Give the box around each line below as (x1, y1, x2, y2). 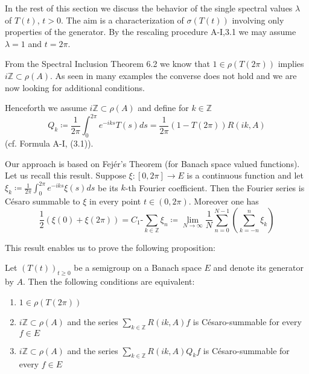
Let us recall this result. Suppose (5, 169, 126, 182)
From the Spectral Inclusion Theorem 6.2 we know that (5, 57, 210, 70)
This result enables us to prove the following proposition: (5, 241, 215, 253)
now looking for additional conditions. (5, 81, 145, 93)
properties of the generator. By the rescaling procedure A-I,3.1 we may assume (5, 25, 296, 38)
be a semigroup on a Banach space (74, 261, 202, 274)
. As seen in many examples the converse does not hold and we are (50, 69, 297, 81)
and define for (138, 101, 189, 114)
